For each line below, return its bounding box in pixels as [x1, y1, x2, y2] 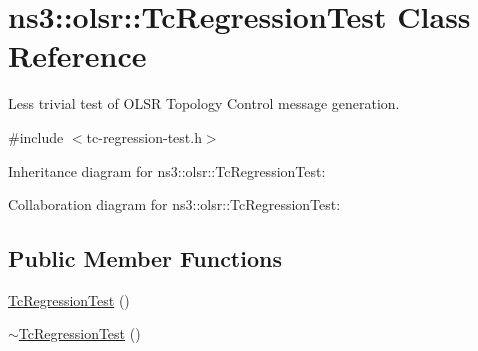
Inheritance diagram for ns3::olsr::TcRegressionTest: [8, 160, 326, 181]
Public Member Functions [8, 243, 282, 274]
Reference [8, 35, 147, 76]
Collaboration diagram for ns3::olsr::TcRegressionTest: [8, 194, 341, 215]
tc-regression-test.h [86, 126, 202, 147]
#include [8, 126, 64, 147]
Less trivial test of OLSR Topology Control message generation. [8, 93, 400, 114]
